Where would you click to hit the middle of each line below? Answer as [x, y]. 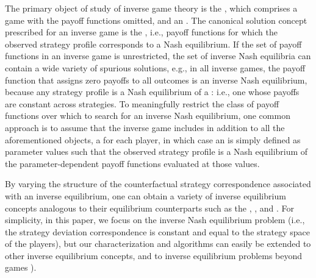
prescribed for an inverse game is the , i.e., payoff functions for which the [141, 32]
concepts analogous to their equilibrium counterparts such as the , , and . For [150, 208]
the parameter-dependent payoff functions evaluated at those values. [132, 163]
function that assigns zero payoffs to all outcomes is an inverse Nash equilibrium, [156, 80]
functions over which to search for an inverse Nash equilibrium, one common [148, 116]
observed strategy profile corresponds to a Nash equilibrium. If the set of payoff [153, 44]
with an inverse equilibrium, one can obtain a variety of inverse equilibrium [145, 195]
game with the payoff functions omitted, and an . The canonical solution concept [156, 20]
